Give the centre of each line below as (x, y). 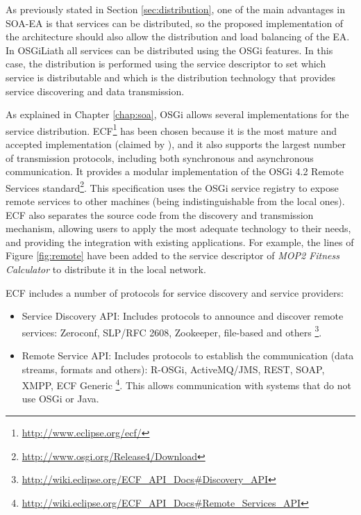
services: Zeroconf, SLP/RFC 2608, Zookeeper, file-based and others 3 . (172, 331)
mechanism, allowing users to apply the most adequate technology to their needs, (178, 228)
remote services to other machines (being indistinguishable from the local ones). (175, 201)
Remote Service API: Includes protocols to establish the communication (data (188, 355)
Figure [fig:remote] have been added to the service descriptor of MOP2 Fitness (173, 255)
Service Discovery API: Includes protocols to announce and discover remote (183, 316)
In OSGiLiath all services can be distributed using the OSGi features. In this (169, 50)
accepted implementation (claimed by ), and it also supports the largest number (176, 144)
